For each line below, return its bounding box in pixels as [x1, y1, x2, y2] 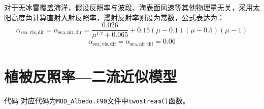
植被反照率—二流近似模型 [4, 65, 177, 86]
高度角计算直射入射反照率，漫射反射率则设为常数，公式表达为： [11, 12, 224, 22]
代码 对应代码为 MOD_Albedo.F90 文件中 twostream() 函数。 [4, 95, 190, 105]
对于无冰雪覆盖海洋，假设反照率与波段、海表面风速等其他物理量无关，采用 [4, 2, 253, 12]
